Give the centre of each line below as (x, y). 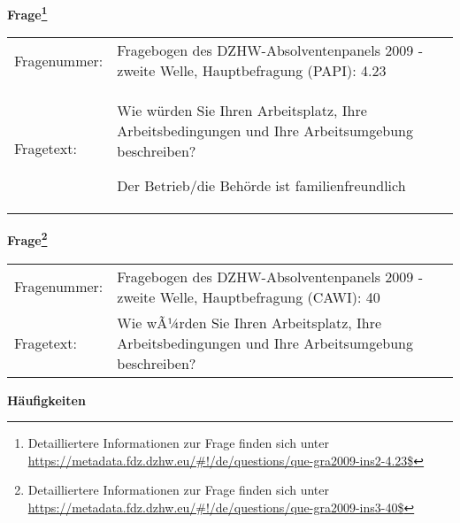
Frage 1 (27, 13)
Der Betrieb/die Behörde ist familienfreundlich (261, 186)
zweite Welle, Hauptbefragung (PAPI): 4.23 (252, 71)
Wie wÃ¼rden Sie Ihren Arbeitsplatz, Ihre (249, 322)
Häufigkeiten (46, 400)
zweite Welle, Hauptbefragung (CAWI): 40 (249, 296)
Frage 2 (27, 238)
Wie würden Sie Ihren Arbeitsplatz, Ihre (242, 111)
